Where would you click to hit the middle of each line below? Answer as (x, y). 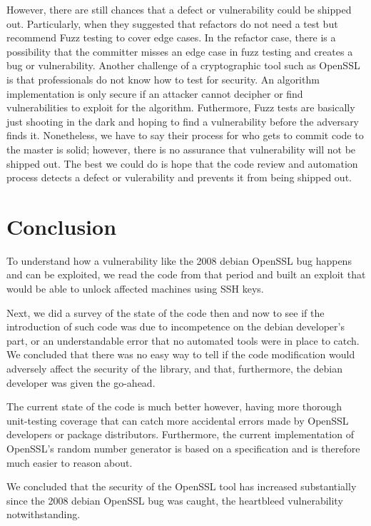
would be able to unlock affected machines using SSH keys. (135, 289)
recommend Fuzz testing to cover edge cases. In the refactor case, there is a (171, 37)
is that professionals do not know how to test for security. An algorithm (163, 79)
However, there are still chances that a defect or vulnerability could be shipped (179, 9)
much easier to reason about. (70, 462)
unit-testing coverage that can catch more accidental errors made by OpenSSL (178, 420)
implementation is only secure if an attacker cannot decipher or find (155, 93)
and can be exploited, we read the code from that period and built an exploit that (186, 274)
